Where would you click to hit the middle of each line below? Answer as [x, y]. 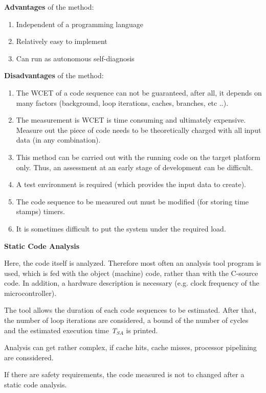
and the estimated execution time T [60, 330]
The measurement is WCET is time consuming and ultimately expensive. [131, 120]
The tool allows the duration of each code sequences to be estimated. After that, [130, 310]
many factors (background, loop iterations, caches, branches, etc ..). [122, 102]
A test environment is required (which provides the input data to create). [131, 184]
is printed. [142, 330]
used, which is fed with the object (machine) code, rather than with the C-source [131, 273]
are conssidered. [29, 357]
